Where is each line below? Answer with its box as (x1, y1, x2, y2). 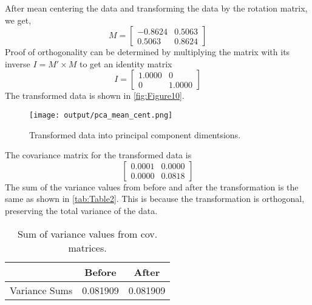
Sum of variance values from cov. (17, 226, 158, 241)
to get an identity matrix (79, 57, 172, 70)
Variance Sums (10, 283, 73, 297)
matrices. (68, 240, 107, 255)
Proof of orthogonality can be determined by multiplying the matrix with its (5, 45, 290, 58)
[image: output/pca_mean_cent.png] (29, 110, 173, 119)
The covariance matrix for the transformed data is (5, 149, 192, 161)
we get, (5, 13, 32, 26)
